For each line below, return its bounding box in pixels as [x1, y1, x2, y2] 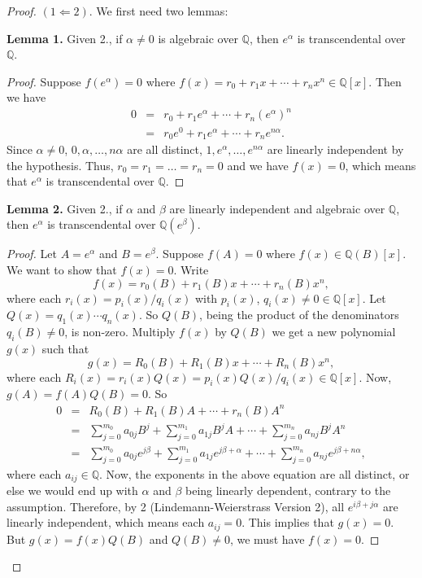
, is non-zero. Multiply [64, 323, 176, 340]
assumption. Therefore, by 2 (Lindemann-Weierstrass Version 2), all [7, 497, 345, 515]
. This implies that [241, 514, 334, 531]
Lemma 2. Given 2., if [7, 199, 123, 217]
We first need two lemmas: [96, 2, 228, 19]
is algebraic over [158, 29, 238, 46]
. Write [173, 261, 209, 278]
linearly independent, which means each [7, 514, 205, 531]
